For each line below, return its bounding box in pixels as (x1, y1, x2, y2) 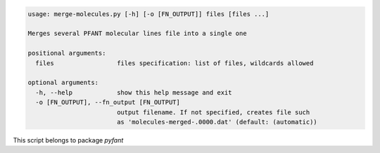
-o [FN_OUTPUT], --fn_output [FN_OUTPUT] (35, 98, 181, 107)
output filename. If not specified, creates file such (116, 108, 310, 116)
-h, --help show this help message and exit (35, 88, 232, 96)
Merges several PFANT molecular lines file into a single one (27, 29, 247, 38)
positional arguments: (27, 49, 106, 58)
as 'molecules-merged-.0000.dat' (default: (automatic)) (116, 118, 318, 126)
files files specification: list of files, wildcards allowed (35, 59, 314, 67)
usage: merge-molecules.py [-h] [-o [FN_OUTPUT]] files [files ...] (27, 10, 270, 18)
